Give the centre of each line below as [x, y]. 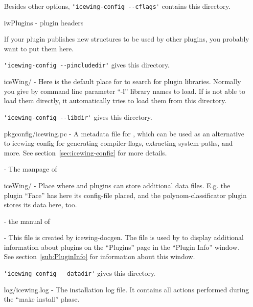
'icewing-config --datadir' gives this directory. [80, 273]
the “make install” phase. [42, 299]
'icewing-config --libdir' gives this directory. [78, 117]
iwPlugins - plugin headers [44, 22]
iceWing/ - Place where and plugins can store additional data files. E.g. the [117, 185]
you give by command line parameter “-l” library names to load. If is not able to [125, 91]
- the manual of [27, 221]
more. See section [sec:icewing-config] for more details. [85, 152]
